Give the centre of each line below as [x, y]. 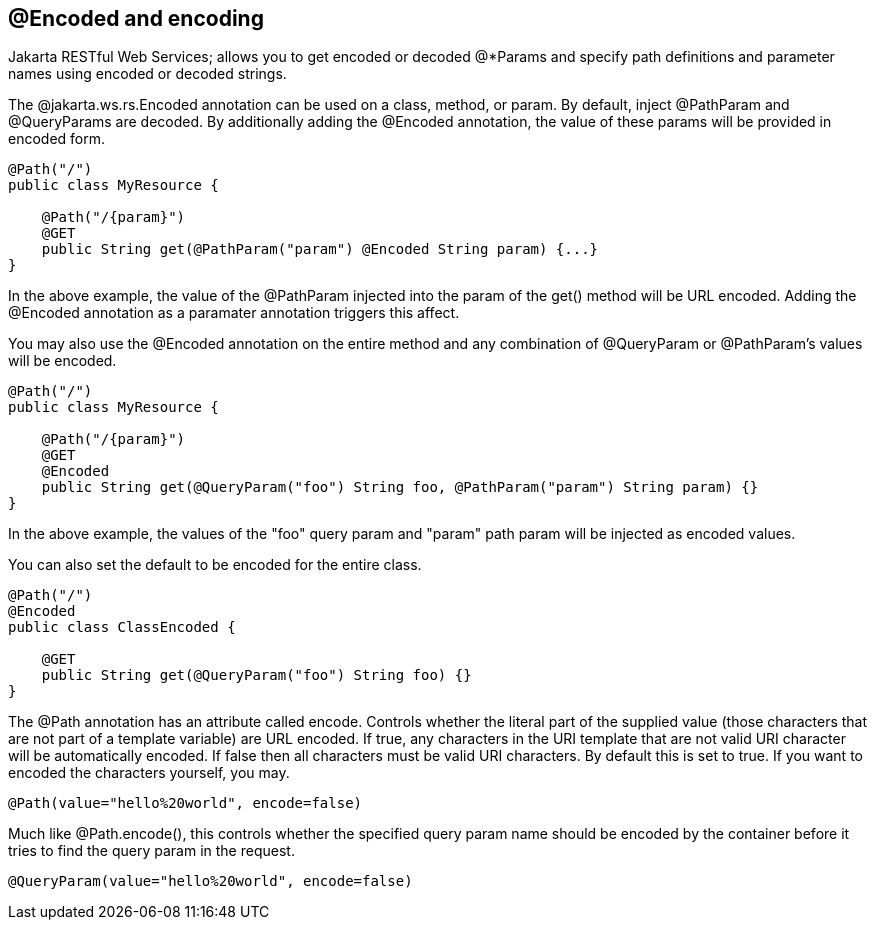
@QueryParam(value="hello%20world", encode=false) [210, 881]
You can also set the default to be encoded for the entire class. [215, 565]
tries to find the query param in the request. [151, 851]
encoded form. [57, 139]
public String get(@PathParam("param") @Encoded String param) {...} [320, 249]
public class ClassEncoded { [122, 627]
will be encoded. [62, 361]
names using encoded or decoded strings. [147, 74]
